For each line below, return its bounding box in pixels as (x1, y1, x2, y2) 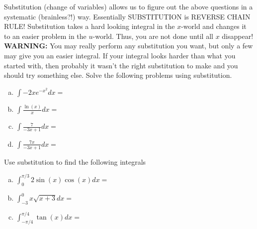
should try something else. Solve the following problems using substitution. (4, 70, 232, 80)
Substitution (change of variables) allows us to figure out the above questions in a (4, 1, 253, 11)
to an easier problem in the (4, 30, 86, 41)
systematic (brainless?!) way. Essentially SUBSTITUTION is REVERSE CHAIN (4, 11, 251, 21)
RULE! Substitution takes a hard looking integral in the (4, 21, 175, 31)
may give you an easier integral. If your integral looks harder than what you (4, 50, 236, 60)
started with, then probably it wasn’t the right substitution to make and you (4, 60, 238, 70)
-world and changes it (181, 21, 247, 31)
